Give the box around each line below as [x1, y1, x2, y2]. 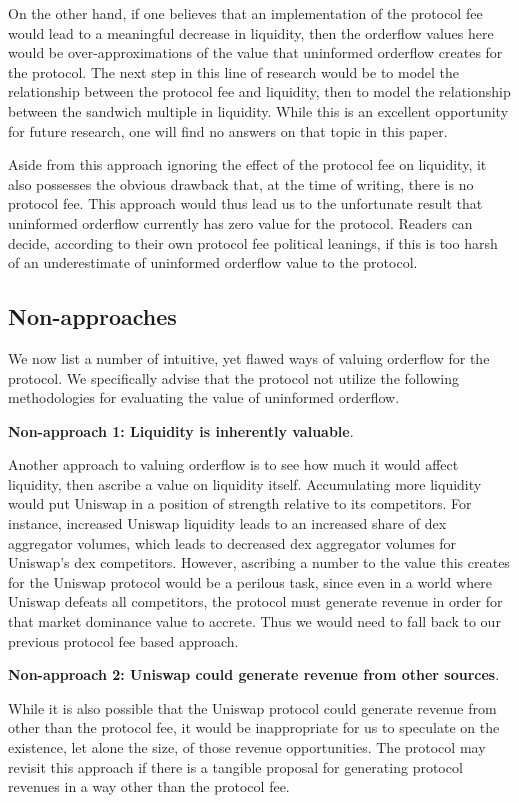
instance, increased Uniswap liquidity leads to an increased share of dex [8, 513, 447, 534]
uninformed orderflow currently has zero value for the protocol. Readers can [8, 212, 473, 233]
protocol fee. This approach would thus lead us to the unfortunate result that [8, 193, 483, 214]
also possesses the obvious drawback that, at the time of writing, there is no [8, 173, 474, 194]
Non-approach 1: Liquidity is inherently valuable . [8, 420, 354, 441]
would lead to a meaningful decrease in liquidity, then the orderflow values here [8, 22, 494, 43]
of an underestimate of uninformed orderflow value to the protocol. [8, 252, 418, 273]
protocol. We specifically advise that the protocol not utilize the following [8, 367, 459, 388]
